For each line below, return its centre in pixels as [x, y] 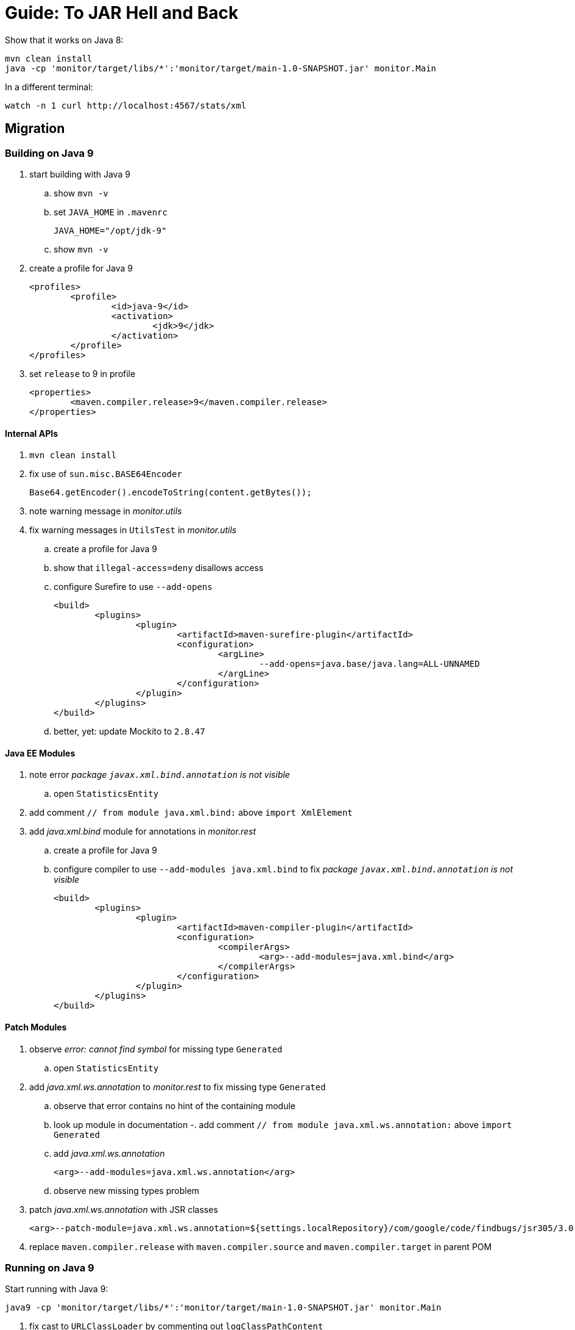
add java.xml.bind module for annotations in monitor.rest [143, 832]
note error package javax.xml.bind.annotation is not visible [160, 775]
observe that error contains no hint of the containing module [175, 1105]
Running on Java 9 [50, 1268]
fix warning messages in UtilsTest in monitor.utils [133, 530]
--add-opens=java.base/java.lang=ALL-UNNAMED [369, 664]
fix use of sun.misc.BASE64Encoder [106, 474]
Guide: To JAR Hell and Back [122, 13]
